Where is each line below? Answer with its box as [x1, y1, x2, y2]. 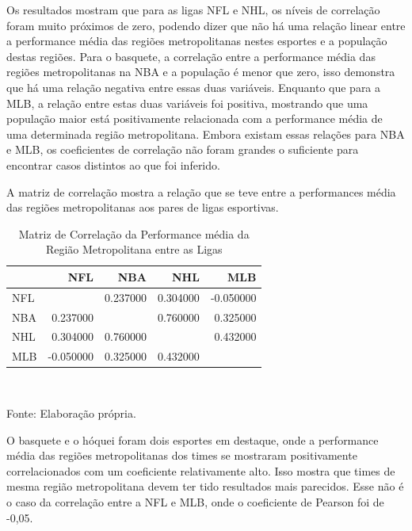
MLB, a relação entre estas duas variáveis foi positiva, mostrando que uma [6, 94, 368, 111]
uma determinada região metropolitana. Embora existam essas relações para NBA [6, 125, 405, 142]
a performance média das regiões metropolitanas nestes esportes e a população [6, 32, 387, 49]
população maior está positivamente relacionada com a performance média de [6, 110, 383, 127]
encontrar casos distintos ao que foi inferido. [6, 156, 220, 173]
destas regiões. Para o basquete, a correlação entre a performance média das [6, 48, 376, 64]
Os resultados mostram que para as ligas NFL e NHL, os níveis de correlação [6, 2, 380, 17]
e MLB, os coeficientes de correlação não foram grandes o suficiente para [6, 141, 359, 158]
